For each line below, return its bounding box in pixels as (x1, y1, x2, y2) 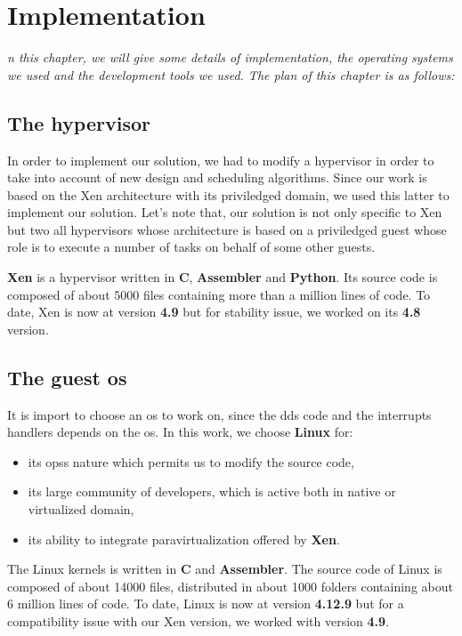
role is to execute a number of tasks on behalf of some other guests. (7, 237, 376, 256)
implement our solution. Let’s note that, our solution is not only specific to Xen (7, 203, 442, 221)
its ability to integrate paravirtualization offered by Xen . (28, 529, 340, 548)
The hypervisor (7, 109, 150, 136)
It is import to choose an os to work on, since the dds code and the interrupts (7, 405, 432, 423)
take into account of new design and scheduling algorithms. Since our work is (7, 168, 427, 187)
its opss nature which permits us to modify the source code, (28, 452, 354, 471)
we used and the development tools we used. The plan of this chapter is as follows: (7, 65, 455, 84)
